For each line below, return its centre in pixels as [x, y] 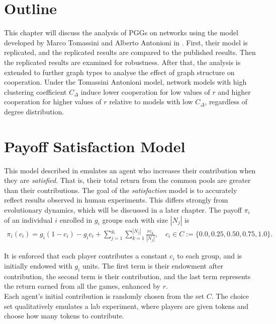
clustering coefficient [35, 91]
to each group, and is [210, 256]
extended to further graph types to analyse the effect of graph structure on [119, 72]
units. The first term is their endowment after [153, 265]
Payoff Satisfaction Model [95, 146]
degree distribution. [34, 111]
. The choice [230, 296]
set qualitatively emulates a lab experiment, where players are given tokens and [126, 306]
